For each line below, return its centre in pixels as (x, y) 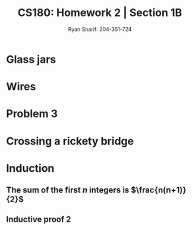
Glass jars (31, 59)
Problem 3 (32, 114)
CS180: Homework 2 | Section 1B (100, 13)
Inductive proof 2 (39, 220)
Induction (30, 168)
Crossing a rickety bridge (70, 141)
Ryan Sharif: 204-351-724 (100, 29)
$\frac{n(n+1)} (158, 190)
